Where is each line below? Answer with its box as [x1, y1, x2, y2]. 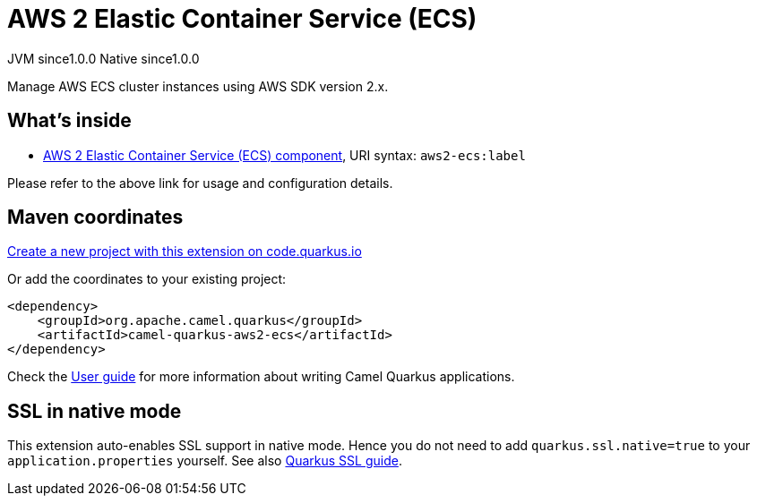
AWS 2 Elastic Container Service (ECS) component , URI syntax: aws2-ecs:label [43, 147, 526, 163]
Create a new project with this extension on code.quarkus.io [7, 243, 362, 260]
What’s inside [7, 109, 132, 132]
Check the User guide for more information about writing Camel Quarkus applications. [7, 369, 515, 385]
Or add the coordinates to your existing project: [7, 271, 287, 287]
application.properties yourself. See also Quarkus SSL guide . [7, 453, 402, 469]
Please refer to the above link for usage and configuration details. [7, 175, 393, 191]
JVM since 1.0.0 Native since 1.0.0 [7, 50, 200, 66]
